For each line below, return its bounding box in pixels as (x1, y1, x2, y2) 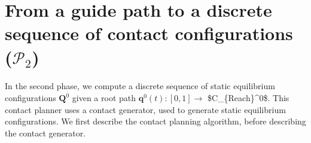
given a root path (72, 92, 136, 104)
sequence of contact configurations (5, 21, 293, 45)
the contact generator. (5, 126, 86, 139)
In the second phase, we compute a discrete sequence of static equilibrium (5, 79, 275, 92)
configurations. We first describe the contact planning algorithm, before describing (5, 115, 306, 127)
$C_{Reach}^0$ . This (207, 92, 289, 104)
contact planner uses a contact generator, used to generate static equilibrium (5, 103, 286, 115)
